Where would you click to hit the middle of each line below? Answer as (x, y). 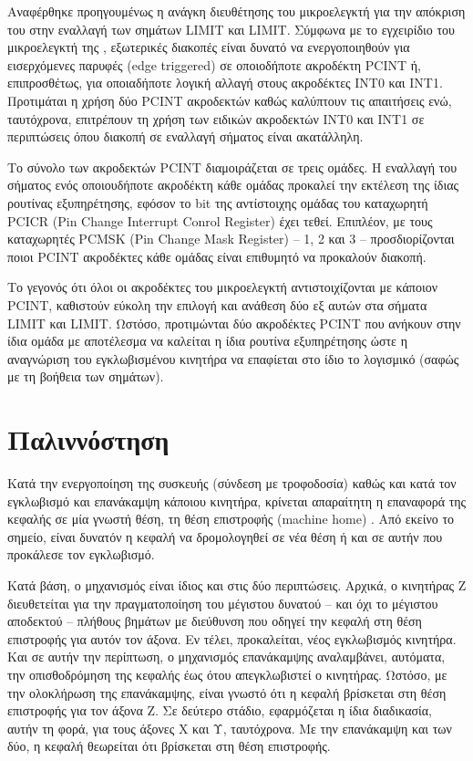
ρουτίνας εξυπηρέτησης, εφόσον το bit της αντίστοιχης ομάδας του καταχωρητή (218, 202)
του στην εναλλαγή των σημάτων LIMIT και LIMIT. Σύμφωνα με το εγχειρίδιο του (231, 29)
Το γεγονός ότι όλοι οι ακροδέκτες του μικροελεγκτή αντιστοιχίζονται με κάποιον (223, 287)
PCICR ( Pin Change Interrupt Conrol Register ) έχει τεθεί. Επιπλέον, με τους (220, 220)
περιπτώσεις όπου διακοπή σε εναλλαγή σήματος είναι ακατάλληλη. (185, 136)
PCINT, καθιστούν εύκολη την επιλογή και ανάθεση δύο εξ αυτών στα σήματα (217, 304)
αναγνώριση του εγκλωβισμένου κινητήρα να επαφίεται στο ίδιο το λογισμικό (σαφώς (233, 358)
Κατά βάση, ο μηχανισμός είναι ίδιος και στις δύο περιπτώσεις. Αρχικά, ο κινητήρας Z (237, 584)
